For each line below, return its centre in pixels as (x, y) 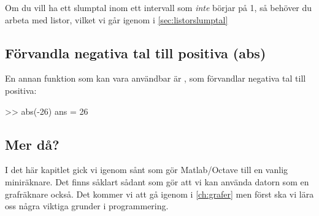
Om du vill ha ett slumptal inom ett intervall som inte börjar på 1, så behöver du (159, 7)
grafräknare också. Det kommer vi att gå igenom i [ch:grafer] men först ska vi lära (159, 194)
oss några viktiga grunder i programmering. (87, 206)
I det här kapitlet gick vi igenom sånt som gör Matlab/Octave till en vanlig (147, 170)
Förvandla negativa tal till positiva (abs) (136, 52)
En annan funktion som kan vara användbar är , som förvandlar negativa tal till (156, 78)
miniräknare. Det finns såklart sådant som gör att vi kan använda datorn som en (157, 181)
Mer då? (32, 144)
